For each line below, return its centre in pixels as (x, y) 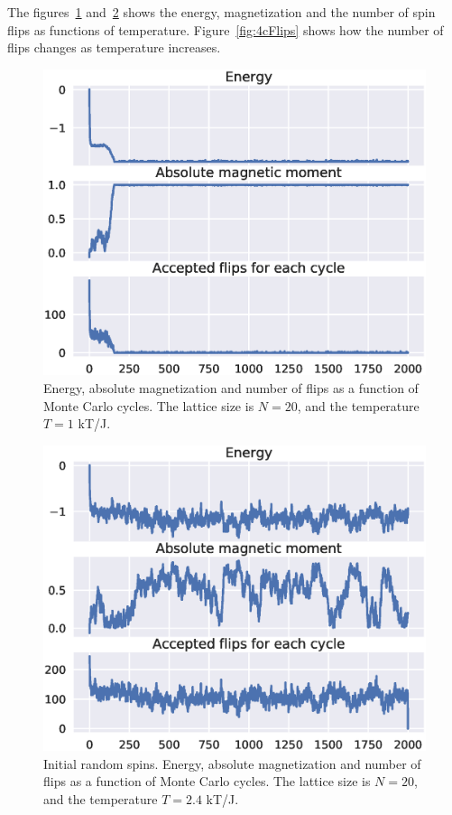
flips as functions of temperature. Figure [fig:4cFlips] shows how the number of (226, 29)
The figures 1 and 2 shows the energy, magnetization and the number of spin (221, 12)
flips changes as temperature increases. (114, 47)
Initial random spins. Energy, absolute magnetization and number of (232, 763)
